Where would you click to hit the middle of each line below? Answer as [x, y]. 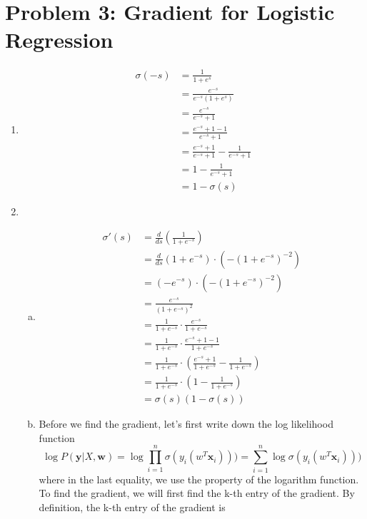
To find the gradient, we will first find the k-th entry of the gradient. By [197, 493]
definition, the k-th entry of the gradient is [132, 507]
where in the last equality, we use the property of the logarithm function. [199, 479]
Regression [59, 40]
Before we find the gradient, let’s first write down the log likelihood [186, 424]
